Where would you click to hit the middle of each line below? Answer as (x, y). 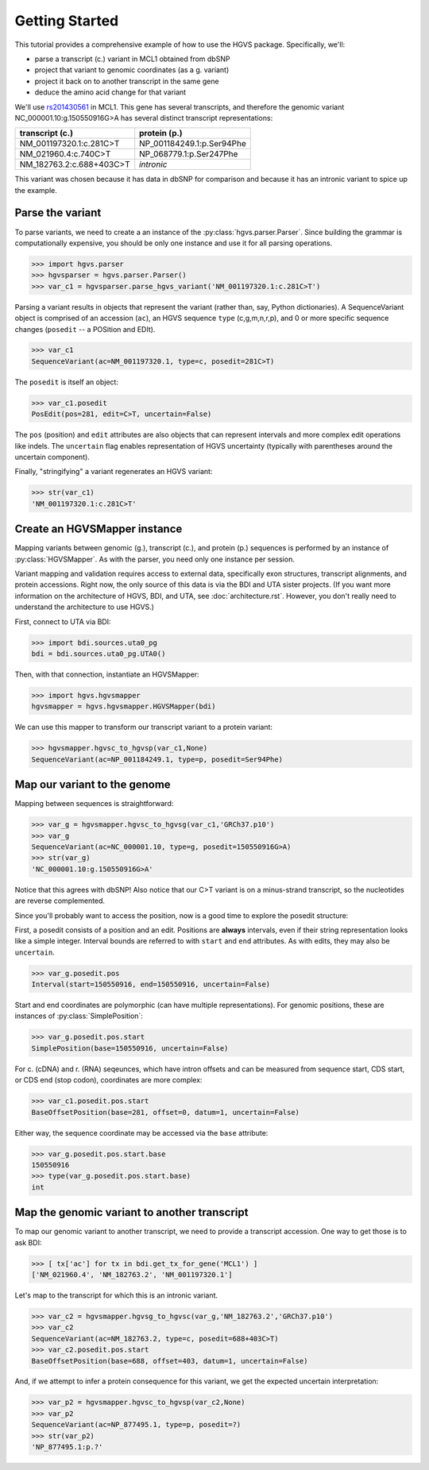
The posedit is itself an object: (67, 382)
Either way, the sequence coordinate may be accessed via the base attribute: (141, 1132)
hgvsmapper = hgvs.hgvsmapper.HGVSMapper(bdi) (124, 706)
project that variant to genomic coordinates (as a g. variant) (132, 70)
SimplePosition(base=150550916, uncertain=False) (130, 1048)
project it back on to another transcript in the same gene (127, 81)
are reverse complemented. (60, 901)
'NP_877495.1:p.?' (67, 1447)
